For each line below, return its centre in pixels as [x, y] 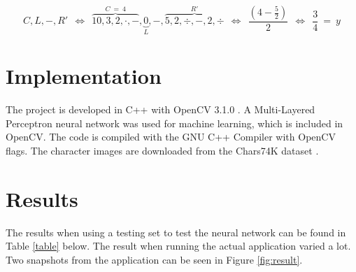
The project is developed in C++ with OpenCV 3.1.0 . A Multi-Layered [161, 109]
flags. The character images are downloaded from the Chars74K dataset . [162, 150]
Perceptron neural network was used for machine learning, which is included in [175, 123]
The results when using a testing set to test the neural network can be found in [176, 232]
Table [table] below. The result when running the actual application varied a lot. [178, 246]
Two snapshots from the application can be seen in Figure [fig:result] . [154, 259]
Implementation [84, 76]
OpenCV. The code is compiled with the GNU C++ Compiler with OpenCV [171, 137]
